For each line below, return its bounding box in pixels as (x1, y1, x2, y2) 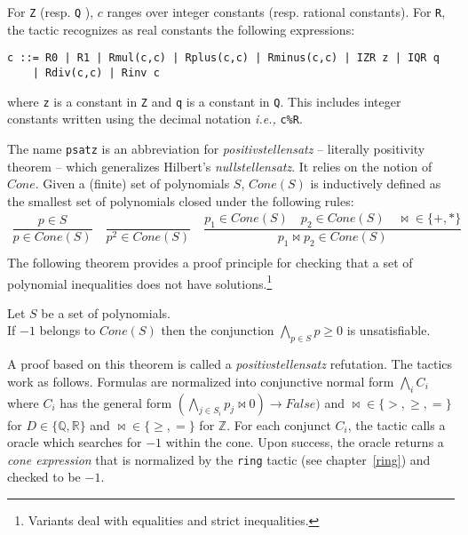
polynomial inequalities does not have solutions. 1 (7, 271, 273, 292)
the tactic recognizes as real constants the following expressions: (7, 20, 355, 38)
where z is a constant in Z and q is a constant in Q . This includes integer (7, 92, 401, 110)
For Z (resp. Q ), (7, 3, 94, 20)
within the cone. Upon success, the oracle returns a (165, 433, 444, 451)
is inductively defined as (310, 174, 441, 193)
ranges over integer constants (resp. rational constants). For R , (107, 3, 446, 20)
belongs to (39, 321, 96, 339)
